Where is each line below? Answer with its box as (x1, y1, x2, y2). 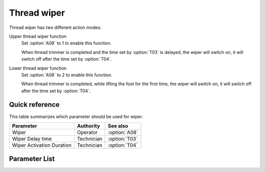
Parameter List (9, 155, 55, 163)
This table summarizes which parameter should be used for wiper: (9, 113, 143, 120)
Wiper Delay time (12, 135, 52, 142)
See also (107, 123, 129, 129)
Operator (77, 129, 98, 136)
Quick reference (9, 100, 60, 109)
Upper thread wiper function (9, 33, 67, 39)
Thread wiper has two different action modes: (9, 25, 102, 30)
